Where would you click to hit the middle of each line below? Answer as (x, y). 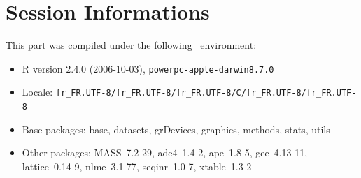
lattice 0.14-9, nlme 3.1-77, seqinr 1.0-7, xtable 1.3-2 (137, 166)
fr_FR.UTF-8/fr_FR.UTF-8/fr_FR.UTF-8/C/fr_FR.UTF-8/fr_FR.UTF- (206, 93)
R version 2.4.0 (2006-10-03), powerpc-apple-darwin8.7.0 (148, 68)
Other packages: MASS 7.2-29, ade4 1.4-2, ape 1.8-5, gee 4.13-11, (165, 153)
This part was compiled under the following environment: (131, 45)
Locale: (37, 92)
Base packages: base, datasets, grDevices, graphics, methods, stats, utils (176, 129)
